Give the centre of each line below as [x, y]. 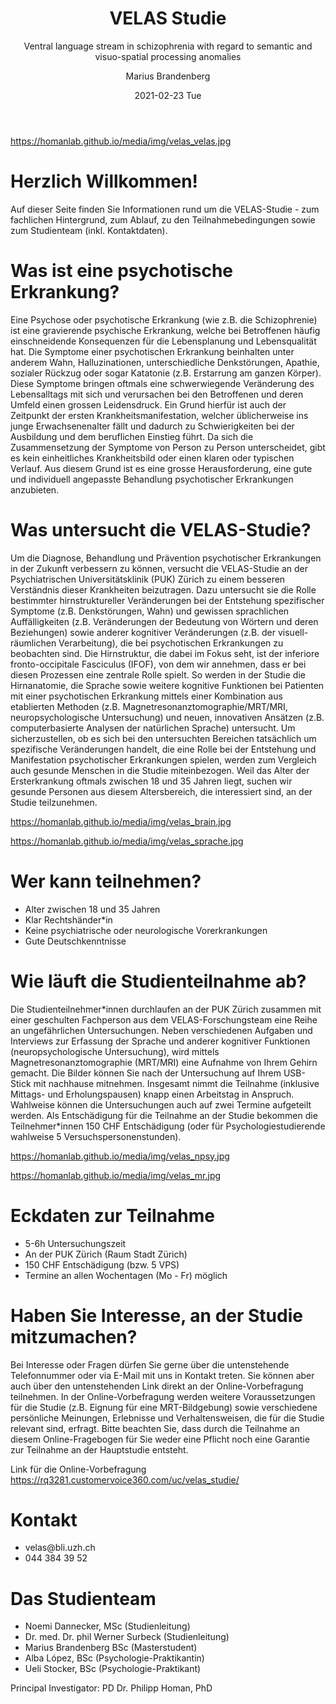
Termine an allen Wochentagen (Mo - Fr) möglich [126, 1275]
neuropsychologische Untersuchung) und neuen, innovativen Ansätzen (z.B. [167, 717]
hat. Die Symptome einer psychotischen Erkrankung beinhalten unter [152, 351]
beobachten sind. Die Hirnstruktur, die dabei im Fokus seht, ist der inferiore [165, 653]
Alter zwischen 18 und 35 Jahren [92, 909]
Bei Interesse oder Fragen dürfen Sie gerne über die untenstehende [150, 1364]
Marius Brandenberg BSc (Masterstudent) [111, 1648]
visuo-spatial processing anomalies [168, 56]
